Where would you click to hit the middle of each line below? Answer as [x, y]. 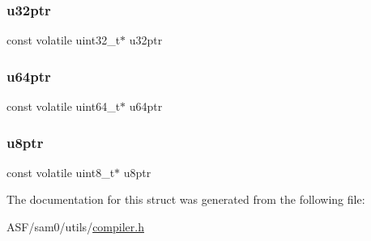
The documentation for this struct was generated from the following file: [186, 199]
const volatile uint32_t [64, 40]
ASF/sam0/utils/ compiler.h [75, 227]
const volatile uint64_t [64, 106]
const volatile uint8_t [61, 172]
